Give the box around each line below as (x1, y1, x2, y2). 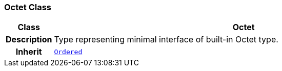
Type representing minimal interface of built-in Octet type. (54, 34, 278, 45)
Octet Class (4, 2, 52, 12)
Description (6, 34, 52, 45)
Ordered (54, 48, 83, 56)
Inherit (15, 46, 42, 57)
